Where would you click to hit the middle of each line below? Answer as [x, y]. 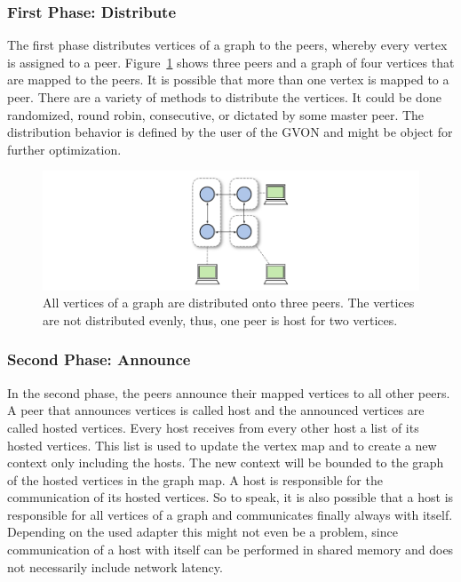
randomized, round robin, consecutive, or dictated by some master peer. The [216, 114]
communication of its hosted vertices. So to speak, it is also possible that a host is [230, 497]
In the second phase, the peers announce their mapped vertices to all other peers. [229, 392]
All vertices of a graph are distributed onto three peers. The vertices [229, 303]
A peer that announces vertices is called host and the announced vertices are [216, 410]
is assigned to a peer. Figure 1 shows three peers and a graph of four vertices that [231, 62]
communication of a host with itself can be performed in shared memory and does [230, 550]
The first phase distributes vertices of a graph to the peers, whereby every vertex [227, 45]
